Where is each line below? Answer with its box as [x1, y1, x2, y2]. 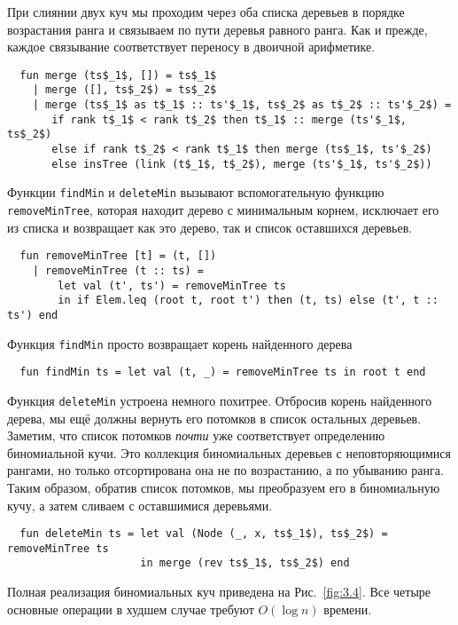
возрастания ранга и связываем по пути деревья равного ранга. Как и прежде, [7, 20, 428, 38]
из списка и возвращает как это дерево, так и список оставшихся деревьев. [7, 218, 413, 236]
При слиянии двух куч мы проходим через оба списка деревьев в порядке [7, 3, 405, 20]
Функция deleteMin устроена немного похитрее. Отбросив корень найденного [7, 391, 432, 409]
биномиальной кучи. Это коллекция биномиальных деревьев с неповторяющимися [7, 443, 451, 462]
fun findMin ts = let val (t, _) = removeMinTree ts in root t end [19, 366, 426, 379]
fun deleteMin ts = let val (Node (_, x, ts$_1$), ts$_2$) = [19, 527, 388, 541]
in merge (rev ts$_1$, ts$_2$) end [140, 557, 350, 570]
